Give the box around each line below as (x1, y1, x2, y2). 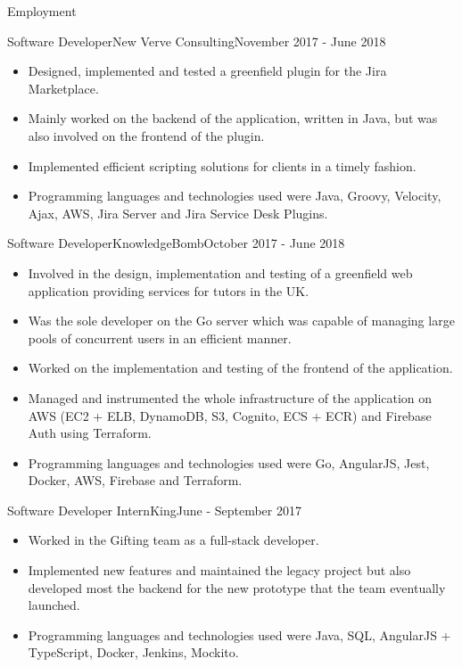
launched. (28, 596, 80, 614)
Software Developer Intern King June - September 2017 (7, 500, 301, 519)
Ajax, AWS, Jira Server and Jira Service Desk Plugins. (28, 203, 328, 222)
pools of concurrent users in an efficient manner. (28, 328, 292, 347)
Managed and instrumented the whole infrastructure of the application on (28, 388, 433, 407)
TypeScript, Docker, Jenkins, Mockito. (28, 643, 239, 662)
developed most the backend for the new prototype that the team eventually (28, 578, 446, 597)
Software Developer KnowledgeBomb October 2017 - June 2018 (7, 234, 345, 252)
